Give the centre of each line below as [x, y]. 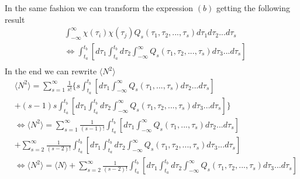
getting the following [253, 8]
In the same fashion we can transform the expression [99, 8]
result [15, 19]
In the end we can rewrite [51, 71]
